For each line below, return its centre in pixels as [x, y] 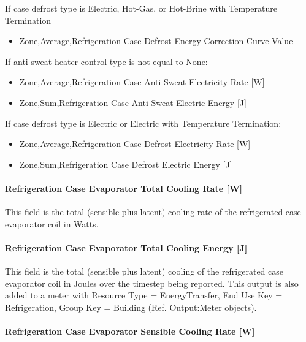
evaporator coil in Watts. [52, 223]
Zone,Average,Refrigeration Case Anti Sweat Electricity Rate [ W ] [142, 82]
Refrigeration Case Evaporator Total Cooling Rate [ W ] [124, 188]
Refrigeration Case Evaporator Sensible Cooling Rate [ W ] [130, 331]
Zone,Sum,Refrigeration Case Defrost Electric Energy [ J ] [126, 164]
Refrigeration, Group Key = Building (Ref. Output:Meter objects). [131, 307]
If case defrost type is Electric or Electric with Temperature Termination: [143, 123]
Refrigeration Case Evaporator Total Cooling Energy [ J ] [126, 247]
